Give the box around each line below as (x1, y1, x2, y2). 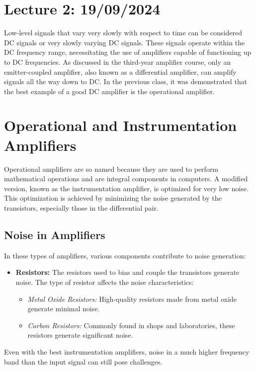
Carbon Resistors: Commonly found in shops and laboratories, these (27, 320, 235, 330)
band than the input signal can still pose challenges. (4, 356, 163, 367)
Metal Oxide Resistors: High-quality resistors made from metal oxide (27, 293, 237, 304)
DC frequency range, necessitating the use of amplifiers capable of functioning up (4, 47, 252, 57)
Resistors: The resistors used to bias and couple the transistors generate (15, 267, 240, 277)
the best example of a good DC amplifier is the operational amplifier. (4, 86, 215, 96)
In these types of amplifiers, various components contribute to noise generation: (4, 250, 246, 260)
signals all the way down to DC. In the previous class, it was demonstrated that (4, 76, 248, 87)
